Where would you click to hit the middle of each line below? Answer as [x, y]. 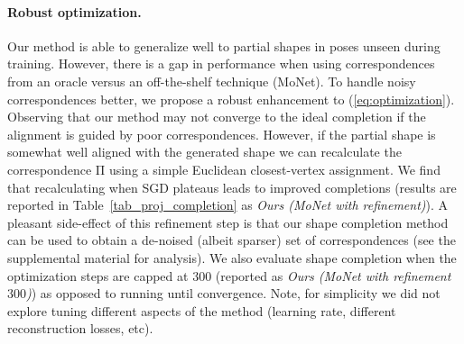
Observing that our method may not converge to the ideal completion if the [217, 117]
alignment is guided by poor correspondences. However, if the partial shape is [222, 134]
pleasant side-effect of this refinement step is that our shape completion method [228, 222]
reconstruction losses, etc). [80, 328]
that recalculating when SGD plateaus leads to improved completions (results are [232, 187]
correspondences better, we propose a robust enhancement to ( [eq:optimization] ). [231, 99]
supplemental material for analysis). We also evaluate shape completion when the [232, 257]
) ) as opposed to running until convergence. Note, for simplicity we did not [233, 293]
